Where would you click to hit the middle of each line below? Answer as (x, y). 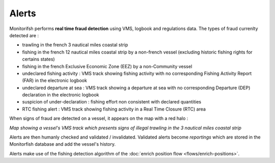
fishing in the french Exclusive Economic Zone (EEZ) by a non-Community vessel (107, 66)
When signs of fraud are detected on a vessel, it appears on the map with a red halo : (99, 118)
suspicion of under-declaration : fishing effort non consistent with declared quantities (112, 102)
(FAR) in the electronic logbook (55, 80)
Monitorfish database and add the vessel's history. (63, 144)
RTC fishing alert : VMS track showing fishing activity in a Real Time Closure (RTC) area (114, 109)
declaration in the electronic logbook (61, 95)
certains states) (39, 59)
